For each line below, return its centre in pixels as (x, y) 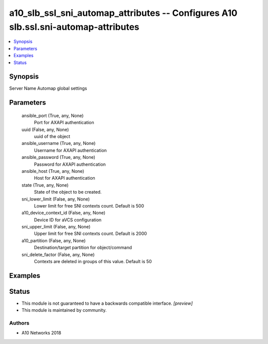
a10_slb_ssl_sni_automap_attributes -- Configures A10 (123, 13)
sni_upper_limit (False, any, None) (56, 227)
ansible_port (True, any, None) (53, 115)
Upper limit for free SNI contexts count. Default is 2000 (91, 234)
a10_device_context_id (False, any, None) (64, 213)
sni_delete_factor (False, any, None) (58, 254)
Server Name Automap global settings (48, 88)
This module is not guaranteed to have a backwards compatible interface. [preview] (107, 303)
